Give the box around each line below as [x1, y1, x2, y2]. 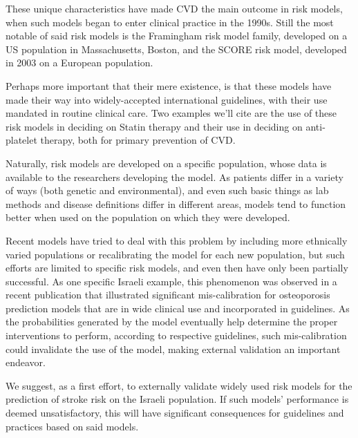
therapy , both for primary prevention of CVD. [40, 133, 236, 147]
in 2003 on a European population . [6, 55, 153, 70]
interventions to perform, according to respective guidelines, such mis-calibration [6, 328, 347, 343]
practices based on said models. [6, 419, 139, 433]
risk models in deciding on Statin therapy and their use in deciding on [6, 119, 303, 133]
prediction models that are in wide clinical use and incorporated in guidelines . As [6, 301, 350, 315]
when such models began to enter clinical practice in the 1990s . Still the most [6, 15, 334, 29]
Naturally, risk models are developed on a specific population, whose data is [6, 155, 327, 170]
